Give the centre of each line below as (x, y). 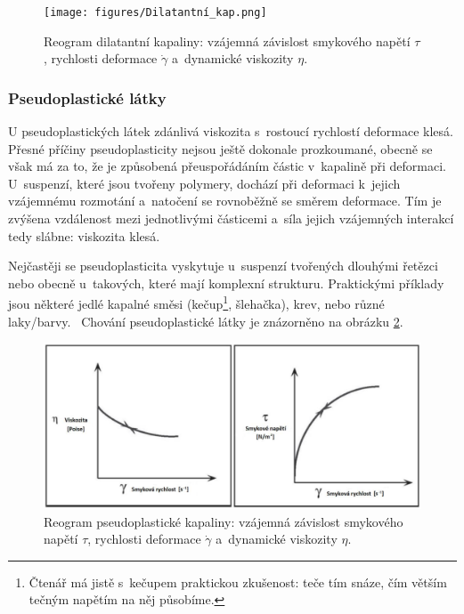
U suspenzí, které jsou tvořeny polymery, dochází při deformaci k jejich (204, 183)
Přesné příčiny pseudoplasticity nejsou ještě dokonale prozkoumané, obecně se (220, 148)
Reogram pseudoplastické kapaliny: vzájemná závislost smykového (224, 521)
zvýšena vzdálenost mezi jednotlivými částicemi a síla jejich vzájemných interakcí (231, 218)
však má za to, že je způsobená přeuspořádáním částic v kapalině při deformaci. (228, 166)
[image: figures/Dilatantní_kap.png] (155, 12)
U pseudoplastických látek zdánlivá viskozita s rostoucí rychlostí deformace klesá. (231, 131)
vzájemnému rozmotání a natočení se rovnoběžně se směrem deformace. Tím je (225, 201)
